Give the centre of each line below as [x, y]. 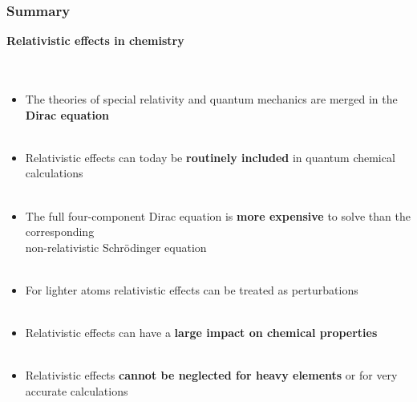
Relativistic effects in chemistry [95, 41]
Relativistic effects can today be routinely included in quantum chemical [210, 157]
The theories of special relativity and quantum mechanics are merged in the [211, 99]
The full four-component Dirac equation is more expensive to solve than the [218, 215]
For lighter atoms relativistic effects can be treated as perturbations [192, 289]
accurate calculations [77, 390]
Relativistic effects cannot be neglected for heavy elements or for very [211, 375]
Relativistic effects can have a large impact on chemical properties [201, 333]
